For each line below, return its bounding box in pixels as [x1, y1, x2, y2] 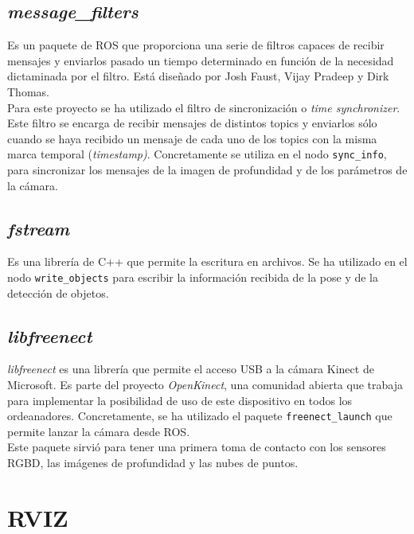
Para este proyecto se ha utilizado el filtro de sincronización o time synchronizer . [7, 99, 400, 115]
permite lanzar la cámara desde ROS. [7, 423, 190, 439]
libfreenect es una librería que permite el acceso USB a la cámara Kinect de [7, 361, 374, 377]
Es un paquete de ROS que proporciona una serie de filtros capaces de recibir [7, 37, 385, 53]
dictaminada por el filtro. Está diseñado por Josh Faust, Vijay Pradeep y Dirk [7, 68, 389, 84]
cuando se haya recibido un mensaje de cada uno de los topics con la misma [7, 130, 377, 146]
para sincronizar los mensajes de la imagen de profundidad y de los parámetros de [7, 162, 408, 178]
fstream [7, 216, 70, 240]
